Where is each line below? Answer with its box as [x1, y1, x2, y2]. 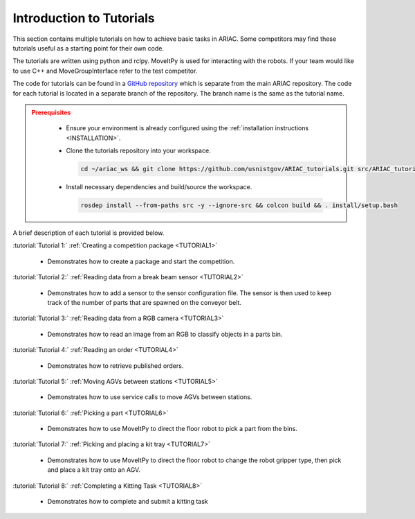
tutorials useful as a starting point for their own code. [12, 44, 164, 52]
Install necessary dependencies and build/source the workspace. [66, 183, 252, 191]
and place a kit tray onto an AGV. [47, 466, 141, 474]
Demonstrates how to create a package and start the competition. [47, 257, 235, 265]
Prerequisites [31, 108, 71, 116]
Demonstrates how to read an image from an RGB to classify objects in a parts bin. [47, 330, 283, 338]
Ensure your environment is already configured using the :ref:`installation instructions [66, 124, 309, 132]
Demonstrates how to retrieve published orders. [47, 361, 184, 370]
